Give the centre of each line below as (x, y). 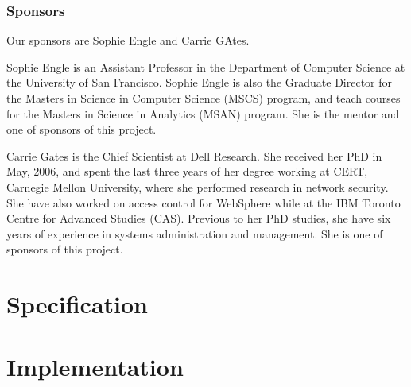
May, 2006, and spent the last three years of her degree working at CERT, (187, 171)
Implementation (95, 366)
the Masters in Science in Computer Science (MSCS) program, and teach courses (204, 98)
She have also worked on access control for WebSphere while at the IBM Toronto (204, 202)
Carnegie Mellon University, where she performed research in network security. (198, 186)
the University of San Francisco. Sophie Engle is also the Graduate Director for (200, 82)
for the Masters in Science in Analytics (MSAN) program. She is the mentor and (203, 113)
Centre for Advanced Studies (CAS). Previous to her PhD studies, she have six (199, 218)
